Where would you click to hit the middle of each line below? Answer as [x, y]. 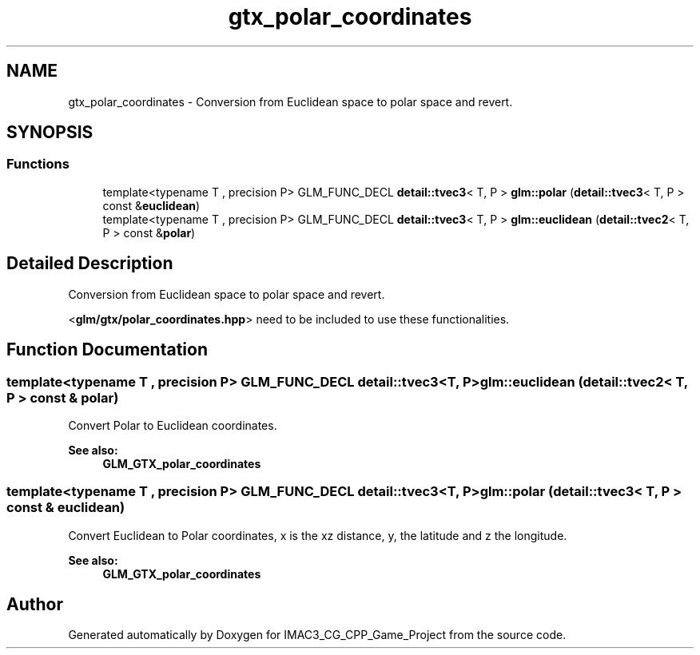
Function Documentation [107, 350]
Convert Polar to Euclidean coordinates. [173, 425]
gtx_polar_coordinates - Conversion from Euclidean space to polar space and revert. [290, 101]
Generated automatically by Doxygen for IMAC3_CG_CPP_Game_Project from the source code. [317, 635]
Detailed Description [90, 264]
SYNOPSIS [50, 133]
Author [35, 605]
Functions [38, 164]
